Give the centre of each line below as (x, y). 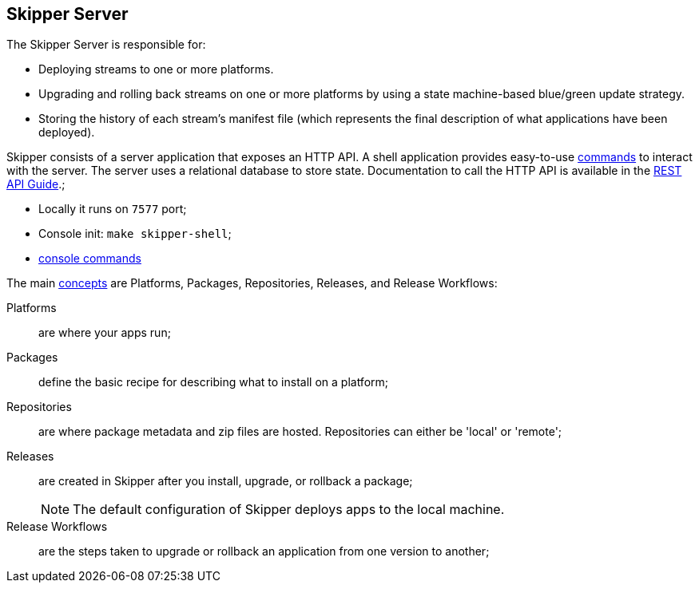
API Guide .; (36, 184)
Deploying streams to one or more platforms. (156, 69)
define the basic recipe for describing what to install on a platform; (214, 382)
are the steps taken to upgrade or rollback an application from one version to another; (264, 551)
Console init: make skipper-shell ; (135, 234)
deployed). (67, 132)
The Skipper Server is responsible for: (106, 45)
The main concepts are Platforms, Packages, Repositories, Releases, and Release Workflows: (252, 283)
